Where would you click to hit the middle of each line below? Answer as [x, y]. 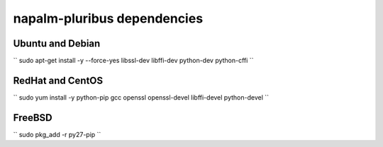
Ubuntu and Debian [57, 43]
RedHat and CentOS [58, 80]
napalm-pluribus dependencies [108, 18]
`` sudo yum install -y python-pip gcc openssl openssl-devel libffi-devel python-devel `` [141, 97]
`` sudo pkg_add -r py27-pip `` [57, 134]
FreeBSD [33, 118]
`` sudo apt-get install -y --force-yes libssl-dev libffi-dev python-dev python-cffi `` [133, 61]
